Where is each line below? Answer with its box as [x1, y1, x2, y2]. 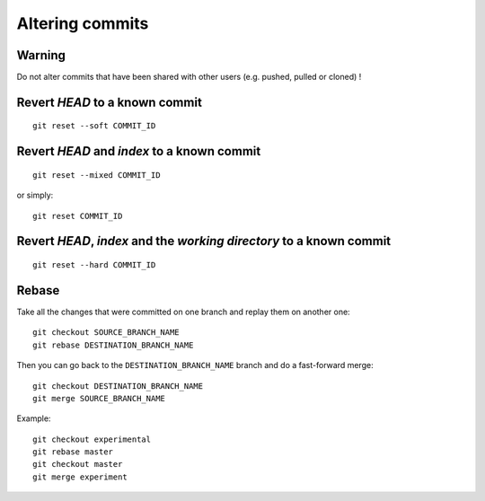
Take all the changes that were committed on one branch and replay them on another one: [16, 306, 350, 317]
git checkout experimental [32, 434, 152, 444]
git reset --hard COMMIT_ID [32, 260, 156, 270]
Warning [16, 48, 66, 63]
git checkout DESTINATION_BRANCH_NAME [32, 381, 204, 391]
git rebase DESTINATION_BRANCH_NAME [32, 339, 194, 350]
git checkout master [32, 459, 123, 470]
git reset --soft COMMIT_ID [32, 121, 156, 131]
